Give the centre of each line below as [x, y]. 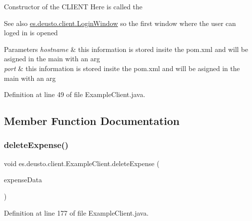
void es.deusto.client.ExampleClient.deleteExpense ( [82, 163]
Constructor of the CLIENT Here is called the [73, 6]
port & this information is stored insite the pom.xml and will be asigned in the [122, 68]
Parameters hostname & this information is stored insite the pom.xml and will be [126, 49]
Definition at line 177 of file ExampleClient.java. [76, 212]
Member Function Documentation [92, 121]
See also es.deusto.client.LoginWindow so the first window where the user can [120, 23]
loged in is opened [31, 33]
